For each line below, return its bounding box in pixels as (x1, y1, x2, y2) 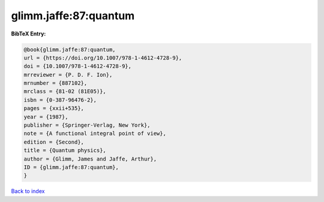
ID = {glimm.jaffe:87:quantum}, (23, 164, 119, 171)
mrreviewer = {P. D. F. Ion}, (23, 71, 113, 78)
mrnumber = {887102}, (23, 80, 88, 87)
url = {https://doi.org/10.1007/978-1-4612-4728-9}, (23, 54, 182, 61)
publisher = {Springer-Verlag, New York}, (23, 122, 151, 129)
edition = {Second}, (23, 138, 84, 145)
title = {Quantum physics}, (23, 147, 106, 154)
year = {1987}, (23, 113, 68, 120)
